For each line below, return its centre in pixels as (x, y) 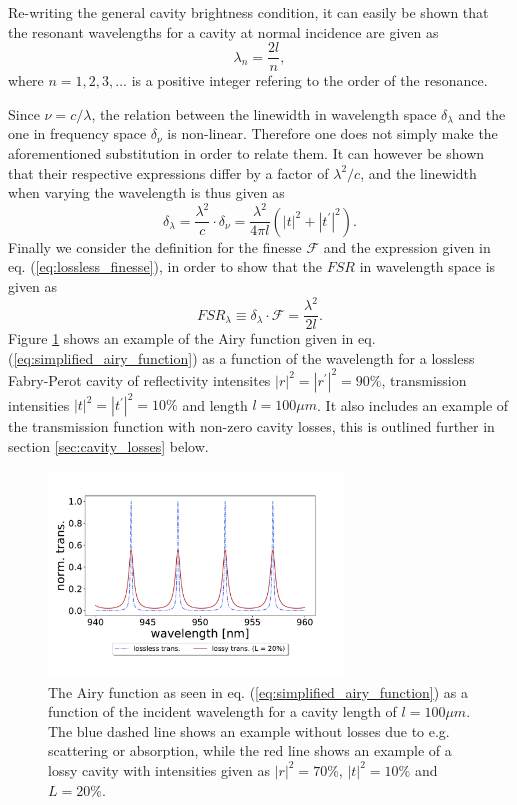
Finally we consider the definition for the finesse (155, 246)
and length (215, 404)
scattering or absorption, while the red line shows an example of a (250, 750)
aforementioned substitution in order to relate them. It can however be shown (246, 153)
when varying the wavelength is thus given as (146, 192)
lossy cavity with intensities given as (159, 769)
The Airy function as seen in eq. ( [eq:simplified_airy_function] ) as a (258, 691)
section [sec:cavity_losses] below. (108, 445)
